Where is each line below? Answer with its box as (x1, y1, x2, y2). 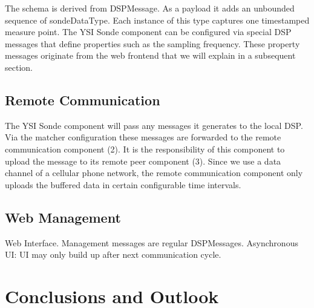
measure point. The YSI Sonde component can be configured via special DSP (5, 25, 292, 38)
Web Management (5, 208, 121, 226)
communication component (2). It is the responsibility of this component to (5, 142, 285, 155)
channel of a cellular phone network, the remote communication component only (5, 166, 303, 179)
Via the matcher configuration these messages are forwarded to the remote (5, 131, 281, 143)
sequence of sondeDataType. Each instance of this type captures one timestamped (5, 13, 310, 26)
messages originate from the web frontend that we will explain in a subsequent (5, 49, 296, 62)
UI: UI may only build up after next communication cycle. (5, 248, 221, 261)
